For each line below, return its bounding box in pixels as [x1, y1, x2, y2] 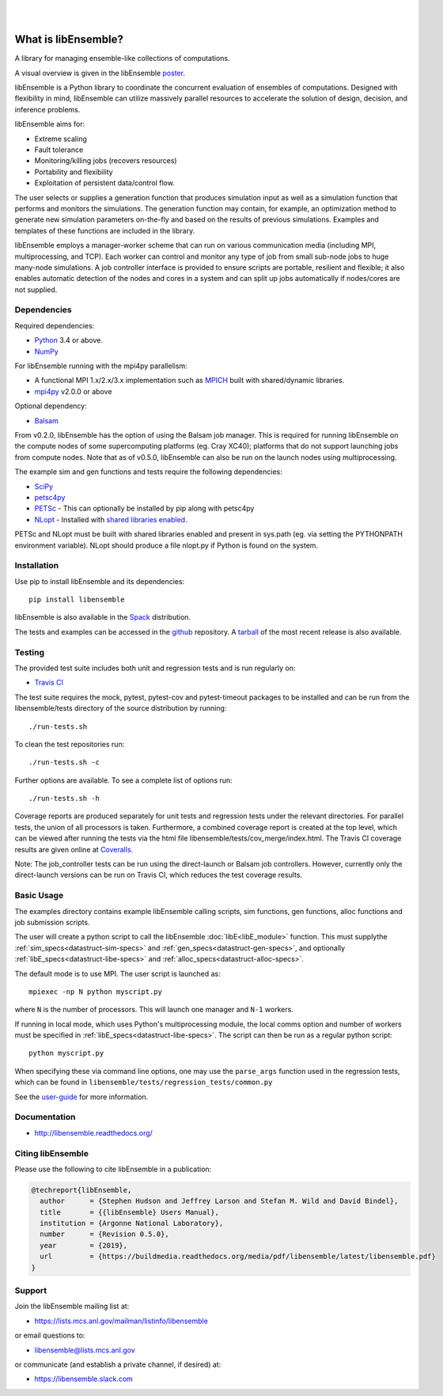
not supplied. [14, 285, 58, 294]
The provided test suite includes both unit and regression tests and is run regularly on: [14, 663, 296, 673]
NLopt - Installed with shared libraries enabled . [34, 514, 187, 524]
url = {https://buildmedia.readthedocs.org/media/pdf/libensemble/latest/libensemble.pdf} [40, 1252, 437, 1261]
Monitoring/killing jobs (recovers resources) [34, 156, 177, 165]
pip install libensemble [28, 595, 125, 605]
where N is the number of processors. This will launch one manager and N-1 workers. [14, 1005, 294, 1015]
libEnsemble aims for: [14, 119, 85, 129]
